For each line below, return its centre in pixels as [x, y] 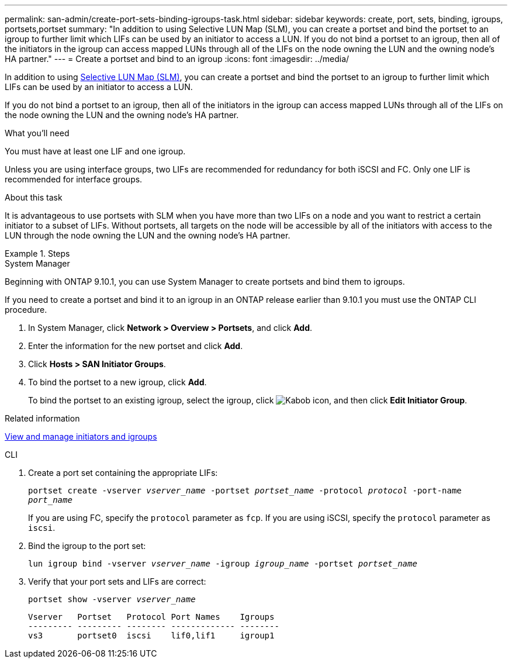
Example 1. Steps [37, 253]
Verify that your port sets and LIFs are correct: [117, 581]
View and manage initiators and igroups [81, 436]
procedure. [26, 310]
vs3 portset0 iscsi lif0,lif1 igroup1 [151, 636]
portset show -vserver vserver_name [112, 599]
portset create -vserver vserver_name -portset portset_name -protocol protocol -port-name [245, 491]
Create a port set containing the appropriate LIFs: [123, 473]
